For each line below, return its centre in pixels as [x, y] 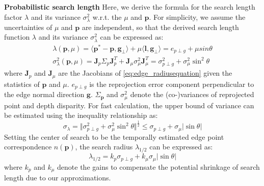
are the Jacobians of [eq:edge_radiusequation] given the [145, 73]
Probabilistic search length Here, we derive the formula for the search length [130, 7]
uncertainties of [28, 27]
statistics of [22, 84]
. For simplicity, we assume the [197, 17]
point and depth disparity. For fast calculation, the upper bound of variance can [129, 105]
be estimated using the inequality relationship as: [81, 115]
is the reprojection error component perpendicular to [172, 84]
